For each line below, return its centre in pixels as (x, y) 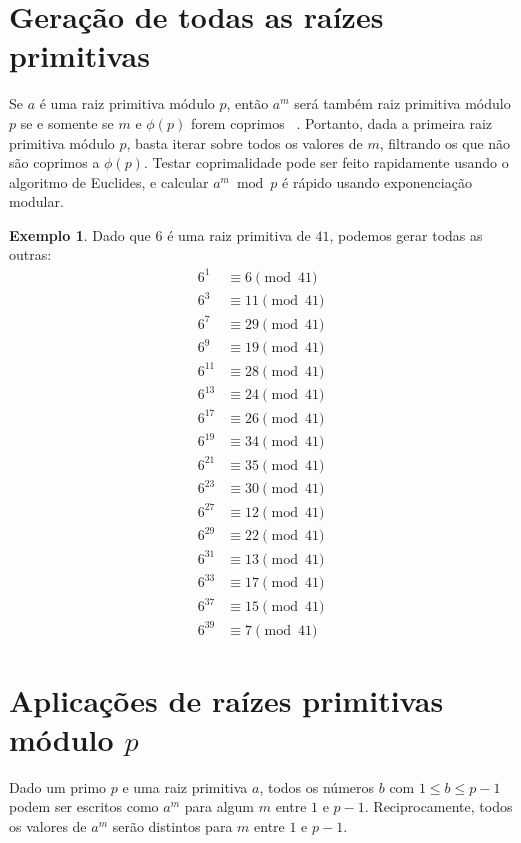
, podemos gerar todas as (406, 234)
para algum (219, 806)
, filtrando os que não (445, 142)
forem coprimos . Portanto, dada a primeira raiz (341, 122)
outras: (30, 254)
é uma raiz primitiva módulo (127, 103)
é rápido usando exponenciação (377, 181)
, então (247, 103)
